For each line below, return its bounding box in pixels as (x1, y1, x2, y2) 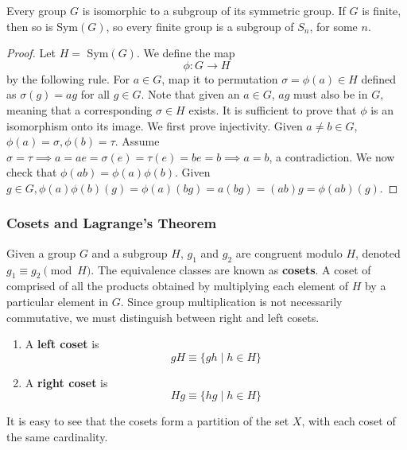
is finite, (362, 2, 401, 18)
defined (361, 70, 397, 87)
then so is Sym (6, 17, 78, 34)
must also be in (293, 86, 368, 103)
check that (6, 164, 57, 180)
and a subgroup (91, 244, 168, 261)
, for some (309, 17, 358, 34)
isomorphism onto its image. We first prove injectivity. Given (6, 117, 303, 134)
